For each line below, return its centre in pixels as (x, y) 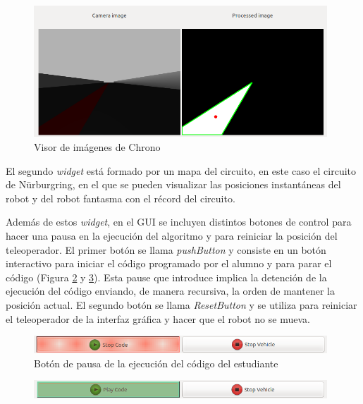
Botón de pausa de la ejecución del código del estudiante (156, 363)
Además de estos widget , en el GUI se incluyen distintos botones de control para (179, 222)
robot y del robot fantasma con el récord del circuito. (121, 198)
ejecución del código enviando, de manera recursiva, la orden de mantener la (170, 291)
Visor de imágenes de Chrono (97, 146)
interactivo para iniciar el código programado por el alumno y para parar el (169, 263)
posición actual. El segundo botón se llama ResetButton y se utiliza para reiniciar (181, 304)
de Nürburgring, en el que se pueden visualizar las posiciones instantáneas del (173, 184)
